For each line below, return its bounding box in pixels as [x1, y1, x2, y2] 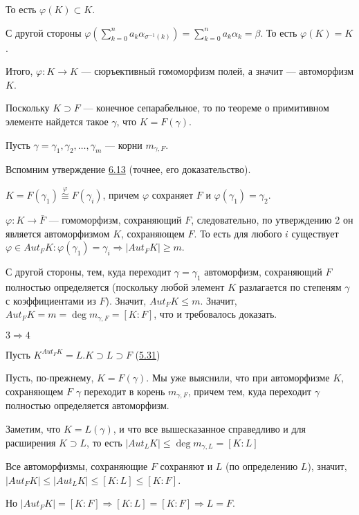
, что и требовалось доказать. [154, 307, 277, 321]
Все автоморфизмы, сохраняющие [6, 459, 148, 473]
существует [291, 226, 339, 240]
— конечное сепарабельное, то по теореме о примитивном [83, 100, 329, 115]
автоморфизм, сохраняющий [204, 264, 322, 279]
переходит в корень [84, 383, 165, 398]
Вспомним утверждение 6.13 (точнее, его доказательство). [6, 162, 251, 177]
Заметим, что [6, 422, 61, 436]
